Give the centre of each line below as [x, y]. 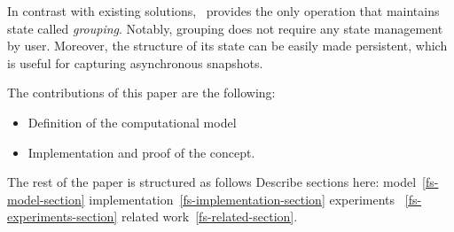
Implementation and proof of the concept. [141, 152]
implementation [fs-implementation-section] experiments [242, 199]
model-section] [46, 199]
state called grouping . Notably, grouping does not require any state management [225, 28]
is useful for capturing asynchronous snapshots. [135, 62]
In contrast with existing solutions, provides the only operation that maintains [223, 11]
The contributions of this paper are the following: [141, 93]
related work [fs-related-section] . [209, 217]
